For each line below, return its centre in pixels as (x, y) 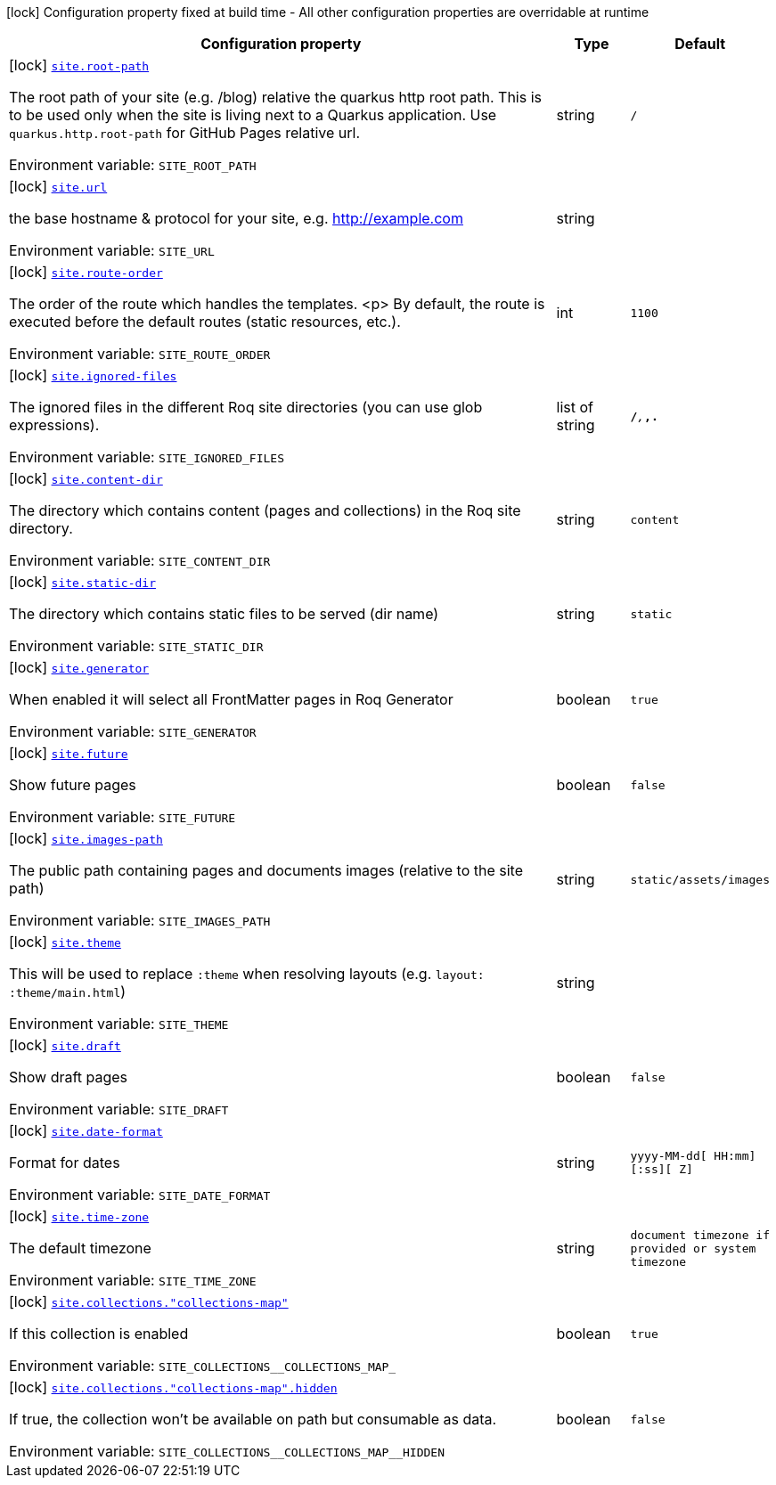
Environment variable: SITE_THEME (119, 1024)
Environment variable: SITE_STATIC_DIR (136, 646)
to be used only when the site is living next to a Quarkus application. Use (253, 115)
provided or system (693, 1248)
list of (575, 407)
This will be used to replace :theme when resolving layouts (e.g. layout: (247, 974)
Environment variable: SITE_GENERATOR (133, 731)
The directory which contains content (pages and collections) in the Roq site (265, 510)
